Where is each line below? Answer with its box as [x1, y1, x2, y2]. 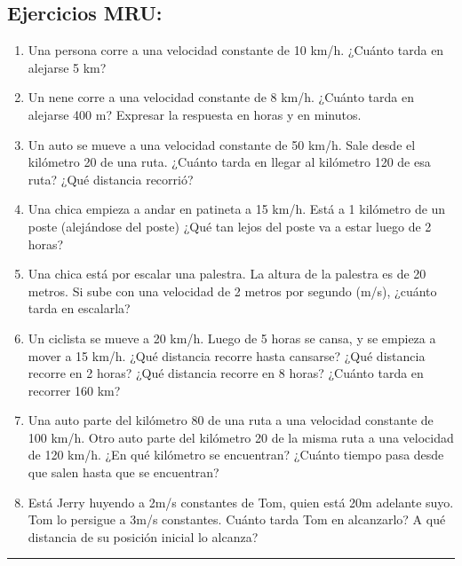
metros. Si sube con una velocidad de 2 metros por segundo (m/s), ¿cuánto [28, 281, 437, 300]
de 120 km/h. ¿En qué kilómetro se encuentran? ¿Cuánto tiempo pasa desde [28, 445, 444, 464]
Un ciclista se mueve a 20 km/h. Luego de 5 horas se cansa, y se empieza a [28, 328, 436, 347]
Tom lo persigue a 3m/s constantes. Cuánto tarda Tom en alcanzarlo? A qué [28, 510, 446, 529]
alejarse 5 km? [28, 58, 107, 76]
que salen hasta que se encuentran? [28, 463, 219, 482]
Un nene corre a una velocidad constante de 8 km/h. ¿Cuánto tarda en [28, 88, 414, 106]
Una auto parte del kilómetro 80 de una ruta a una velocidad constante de [28, 411, 434, 429]
